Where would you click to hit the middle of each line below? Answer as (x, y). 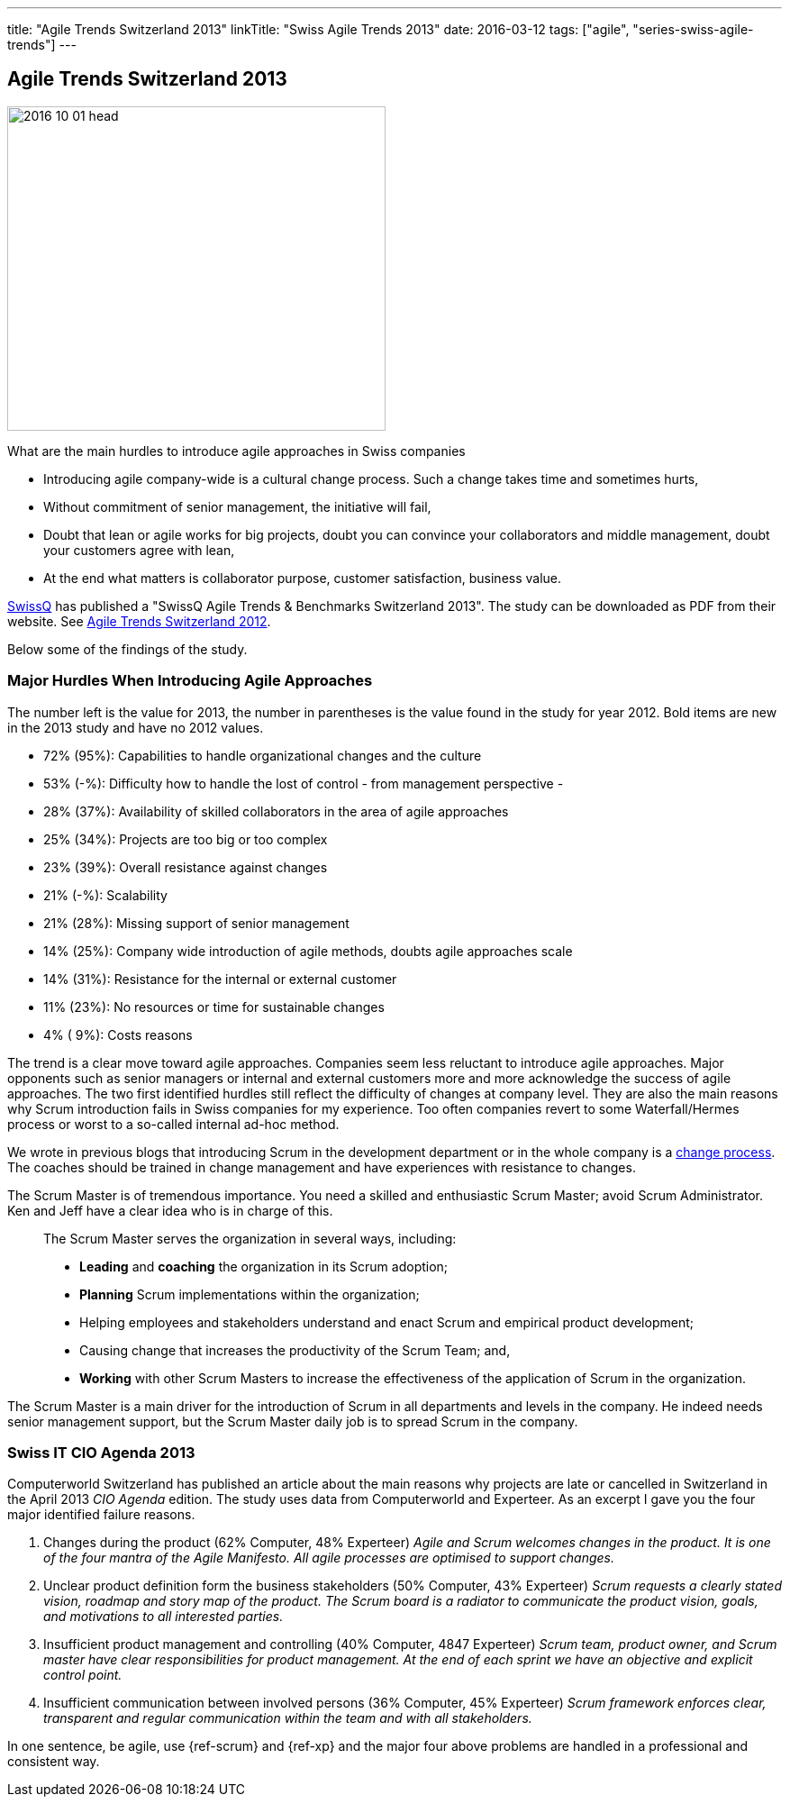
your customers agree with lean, (139, 550)
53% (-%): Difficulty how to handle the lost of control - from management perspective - (304, 783)
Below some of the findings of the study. (127, 649)
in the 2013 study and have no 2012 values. (136, 727)
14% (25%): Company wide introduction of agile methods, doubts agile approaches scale (308, 951)
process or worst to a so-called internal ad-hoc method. (173, 1124)
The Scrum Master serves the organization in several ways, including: (250, 1238)
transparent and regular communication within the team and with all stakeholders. (288, 1718)
